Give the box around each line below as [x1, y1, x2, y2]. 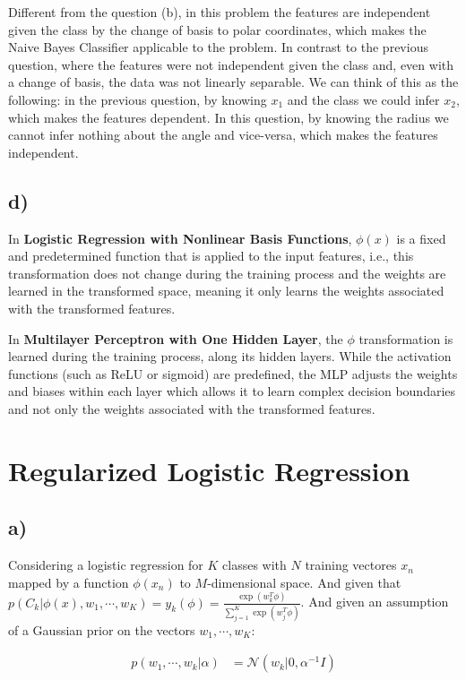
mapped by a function [8, 572, 129, 591]
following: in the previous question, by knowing [8, 90, 267, 108]
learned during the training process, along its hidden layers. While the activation [8, 347, 452, 366]
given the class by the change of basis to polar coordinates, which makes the [8, 20, 427, 39]
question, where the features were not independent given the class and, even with [8, 55, 454, 73]
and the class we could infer [287, 90, 440, 108]
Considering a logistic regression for [8, 555, 203, 574]
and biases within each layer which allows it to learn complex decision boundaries [8, 382, 456, 400]
